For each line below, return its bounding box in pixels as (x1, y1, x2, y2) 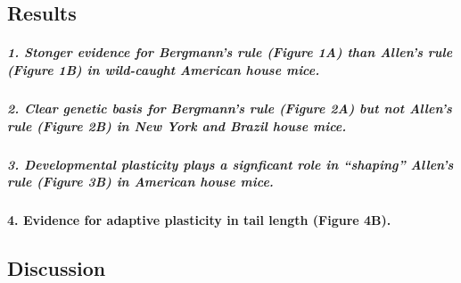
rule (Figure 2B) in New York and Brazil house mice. (7, 116, 347, 135)
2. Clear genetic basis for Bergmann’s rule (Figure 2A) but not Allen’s (7, 98, 452, 117)
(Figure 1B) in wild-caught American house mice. (7, 60, 320, 79)
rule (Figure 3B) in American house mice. (7, 172, 274, 191)
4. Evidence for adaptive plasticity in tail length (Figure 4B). (7, 211, 391, 229)
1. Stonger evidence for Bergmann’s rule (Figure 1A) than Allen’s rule (7, 43, 453, 62)
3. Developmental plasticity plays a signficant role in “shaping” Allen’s (7, 154, 454, 173)
